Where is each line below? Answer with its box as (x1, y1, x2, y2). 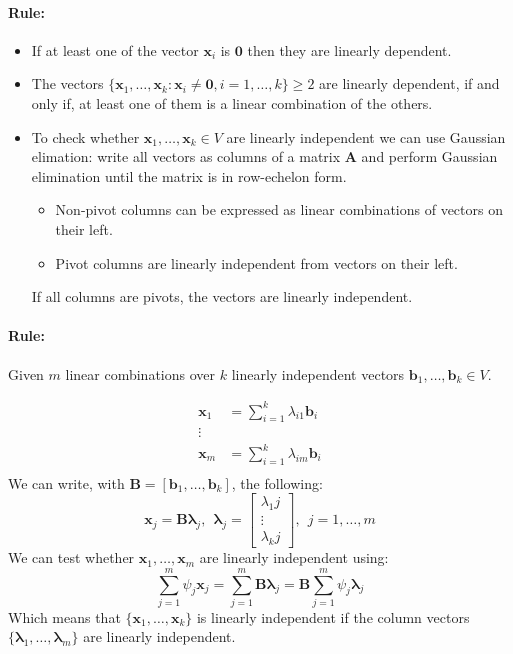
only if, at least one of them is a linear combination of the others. (31, 92, 433, 113)
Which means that (8, 606, 121, 627)
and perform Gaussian (361, 146, 498, 167)
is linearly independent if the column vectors (196, 606, 470, 627)
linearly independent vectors (231, 363, 405, 384)
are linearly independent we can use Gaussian (226, 126, 506, 147)
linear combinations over (65, 363, 215, 384)
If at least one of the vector (31, 39, 199, 60)
